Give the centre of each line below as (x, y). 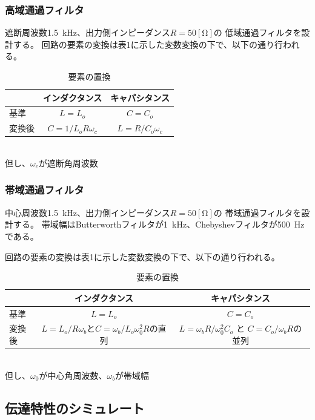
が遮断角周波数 (68, 162)
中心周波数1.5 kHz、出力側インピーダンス (88, 212)
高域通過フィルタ (45, 9)
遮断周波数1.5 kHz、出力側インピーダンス (88, 32)
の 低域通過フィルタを (257, 32)
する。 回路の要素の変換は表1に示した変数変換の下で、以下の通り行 (148, 44)
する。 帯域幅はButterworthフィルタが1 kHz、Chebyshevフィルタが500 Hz (159, 224)
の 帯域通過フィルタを (257, 212)
